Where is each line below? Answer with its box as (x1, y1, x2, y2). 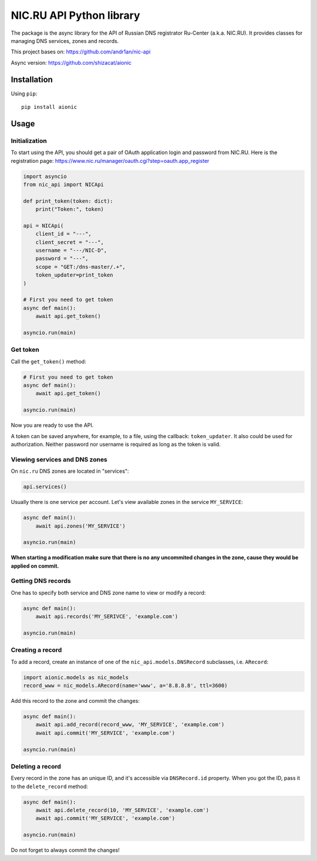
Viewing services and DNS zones (11, 455, 108, 463)
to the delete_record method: (11, 783, 88, 790)
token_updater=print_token (35, 272, 114, 279)
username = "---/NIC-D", (35, 247, 107, 254)
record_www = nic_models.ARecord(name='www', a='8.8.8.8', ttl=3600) (23, 682, 228, 689)
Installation (11, 74, 53, 85)
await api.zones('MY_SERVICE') (35, 522, 126, 529)
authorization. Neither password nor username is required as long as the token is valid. (11, 441, 221, 448)
